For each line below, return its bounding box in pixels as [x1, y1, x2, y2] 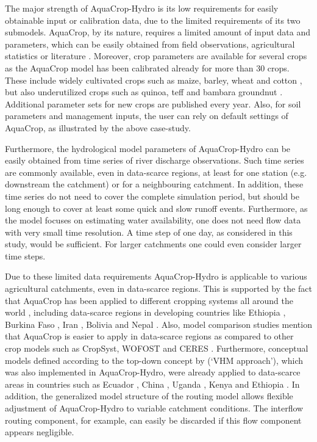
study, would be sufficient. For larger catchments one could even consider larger [5, 237, 302, 250]
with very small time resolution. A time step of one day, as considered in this [5, 225, 293, 238]
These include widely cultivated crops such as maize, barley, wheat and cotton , [5, 73, 302, 86]
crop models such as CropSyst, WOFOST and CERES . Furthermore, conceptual [5, 342, 308, 355]
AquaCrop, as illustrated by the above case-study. [5, 121, 191, 134]
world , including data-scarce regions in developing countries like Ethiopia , [5, 306, 286, 319]
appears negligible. [5, 426, 74, 438]
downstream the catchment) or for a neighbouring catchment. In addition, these [5, 178, 304, 190]
